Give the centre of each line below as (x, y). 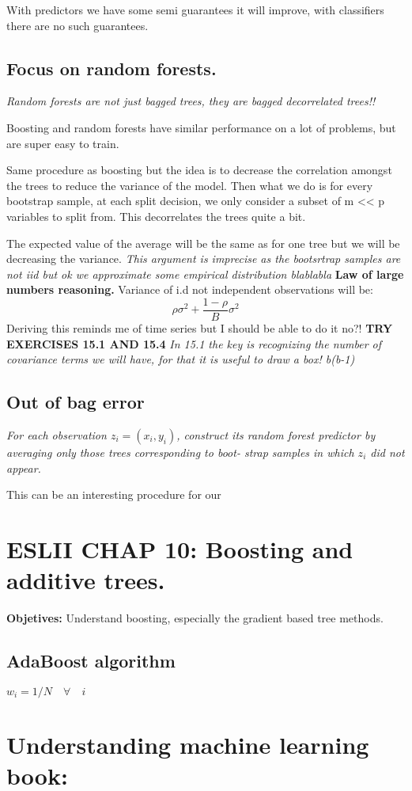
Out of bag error (76, 402)
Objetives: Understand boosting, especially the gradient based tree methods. (195, 618)
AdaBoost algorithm (91, 661)
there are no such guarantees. (77, 25)
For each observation (57, 434)
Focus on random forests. (112, 68)
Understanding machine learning (188, 745)
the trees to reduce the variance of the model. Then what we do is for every (190, 185)
